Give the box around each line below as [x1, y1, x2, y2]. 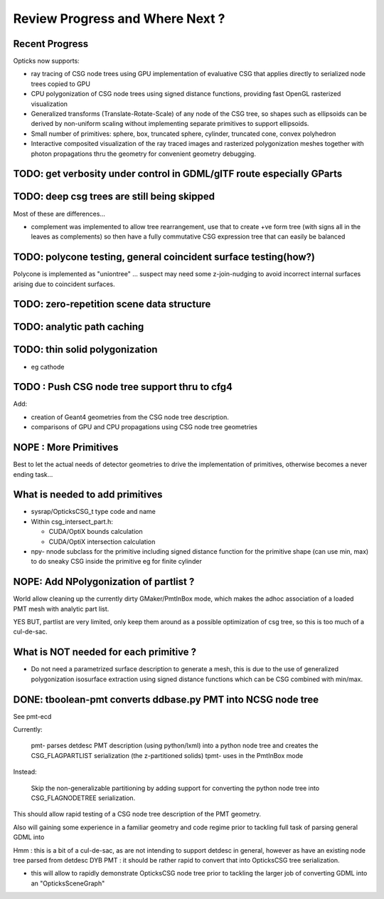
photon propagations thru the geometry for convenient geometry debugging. [31, 149, 256, 158]
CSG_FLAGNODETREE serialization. [31, 794, 136, 802]
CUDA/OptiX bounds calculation [48, 527, 143, 536]
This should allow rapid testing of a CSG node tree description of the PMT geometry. [13, 810, 261, 819]
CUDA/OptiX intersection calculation [48, 537, 156, 546]
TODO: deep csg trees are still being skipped [13, 191, 215, 203]
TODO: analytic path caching [13, 321, 144, 333]
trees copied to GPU [31, 79, 90, 88]
